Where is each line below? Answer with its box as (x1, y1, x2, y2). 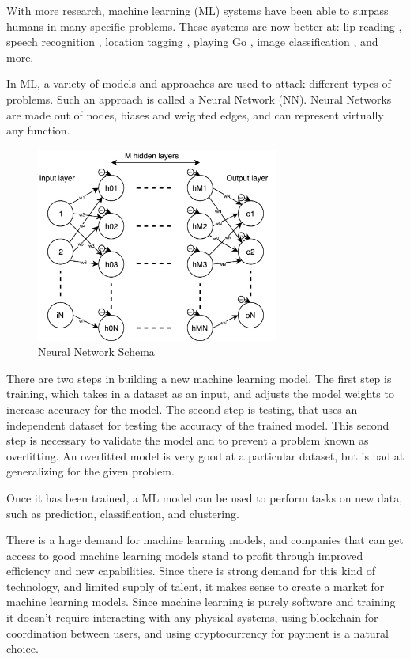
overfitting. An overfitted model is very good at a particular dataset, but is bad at (6, 447, 404, 464)
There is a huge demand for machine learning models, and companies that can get (6, 532, 404, 548)
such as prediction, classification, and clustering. (6, 505, 239, 521)
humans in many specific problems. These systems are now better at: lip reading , (6, 17, 402, 34)
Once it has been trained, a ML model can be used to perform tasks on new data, (6, 489, 403, 506)
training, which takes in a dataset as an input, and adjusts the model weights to (6, 385, 394, 402)
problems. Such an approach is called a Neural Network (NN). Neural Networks (6, 90, 392, 107)
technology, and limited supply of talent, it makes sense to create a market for (6, 578, 385, 594)
